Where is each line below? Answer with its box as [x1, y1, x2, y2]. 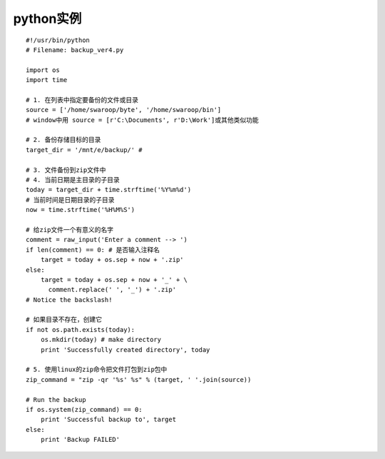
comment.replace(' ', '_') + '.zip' [48, 286, 177, 294]
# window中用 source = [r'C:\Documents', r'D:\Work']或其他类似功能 [26, 116, 260, 124]
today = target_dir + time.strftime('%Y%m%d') [26, 186, 192, 194]
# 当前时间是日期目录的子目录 [26, 196, 115, 203]
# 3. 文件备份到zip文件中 [26, 166, 106, 174]
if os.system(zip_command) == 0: [26, 405, 143, 413]
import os [26, 66, 60, 74]
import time [26, 76, 68, 84]
